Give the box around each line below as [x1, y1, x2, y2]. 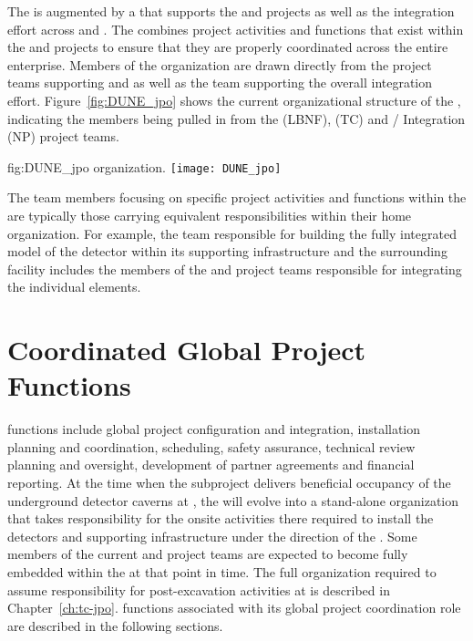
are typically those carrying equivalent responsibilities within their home [7, 206, 412, 224]
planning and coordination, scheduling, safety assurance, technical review [7, 437, 416, 456]
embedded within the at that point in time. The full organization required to [7, 563, 437, 582]
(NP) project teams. [7, 127, 119, 146]
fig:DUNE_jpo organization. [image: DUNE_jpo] [7, 157, 282, 176]
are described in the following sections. [7, 615, 223, 635]
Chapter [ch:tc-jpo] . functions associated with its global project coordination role [7, 598, 461, 617]
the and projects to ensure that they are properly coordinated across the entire [7, 37, 448, 57]
